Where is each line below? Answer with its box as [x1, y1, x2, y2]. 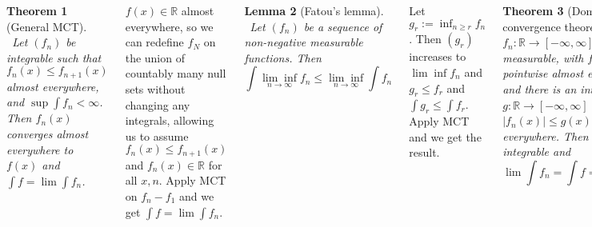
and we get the [409, 128, 482, 145]
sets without [125, 80, 186, 97]
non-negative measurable [244, 34, 363, 50]
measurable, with [502, 49, 584, 66]
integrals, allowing [125, 112, 214, 129]
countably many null [125, 65, 226, 82]
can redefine [125, 34, 184, 50]
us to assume [125, 127, 189, 144]
